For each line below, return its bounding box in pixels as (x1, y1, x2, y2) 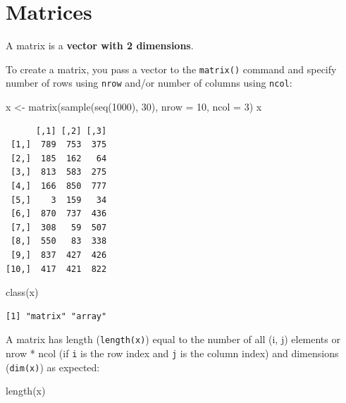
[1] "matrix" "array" (6, 311, 107, 321)
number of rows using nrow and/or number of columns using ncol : (6, 75, 292, 90)
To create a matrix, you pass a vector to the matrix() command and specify (6, 61, 337, 76)
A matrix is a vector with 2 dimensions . (6, 38, 194, 53)
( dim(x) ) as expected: (6, 359, 100, 374)
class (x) (6, 285, 39, 299)
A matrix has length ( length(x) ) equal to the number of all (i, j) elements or (6, 332, 340, 347)
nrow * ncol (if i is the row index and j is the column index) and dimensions (6, 346, 339, 360)
